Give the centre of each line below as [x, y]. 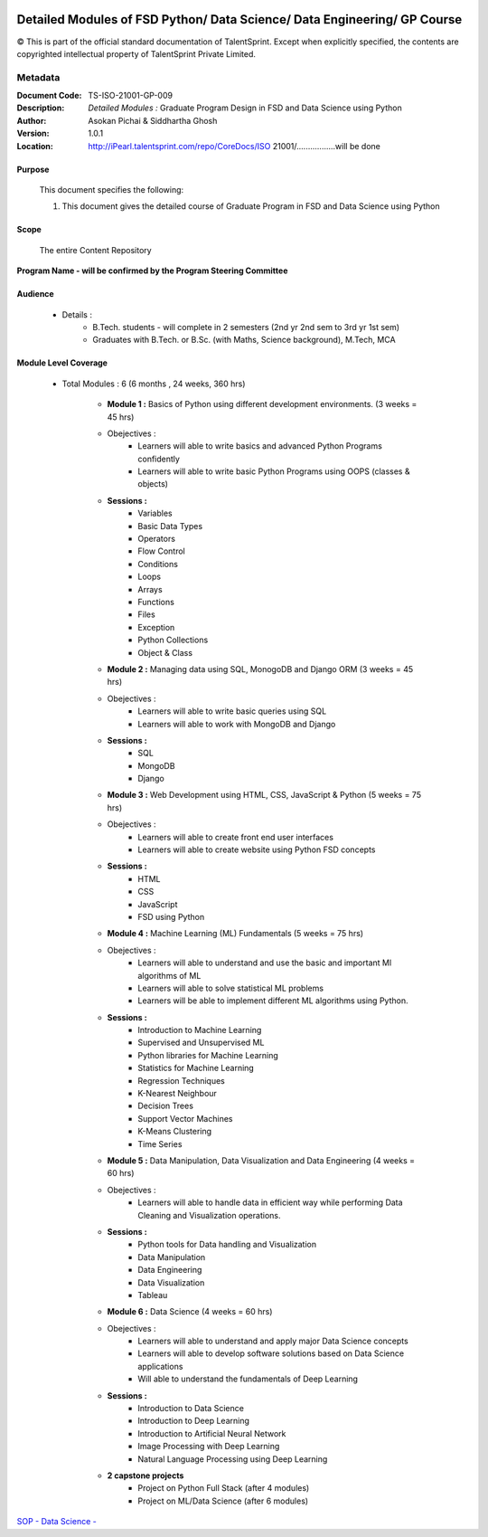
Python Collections [173, 640]
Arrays [150, 589]
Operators [157, 539]
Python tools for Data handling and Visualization [227, 1245]
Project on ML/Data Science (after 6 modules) [223, 1501]
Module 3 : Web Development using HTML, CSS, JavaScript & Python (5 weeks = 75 [264, 795]
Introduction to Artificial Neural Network [212, 1433]
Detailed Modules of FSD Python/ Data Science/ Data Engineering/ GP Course [239, 19]
